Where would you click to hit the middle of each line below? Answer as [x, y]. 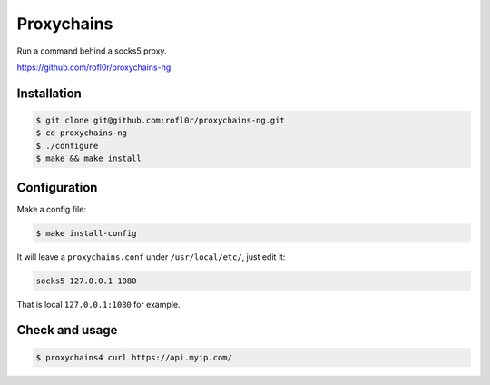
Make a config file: [51, 209]
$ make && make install [89, 158]
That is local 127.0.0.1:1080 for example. [98, 304]
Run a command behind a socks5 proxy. [92, 51]
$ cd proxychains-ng [81, 133]
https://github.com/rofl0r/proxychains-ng [94, 67]
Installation [49, 93]
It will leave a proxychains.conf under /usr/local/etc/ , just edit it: [151, 257]
